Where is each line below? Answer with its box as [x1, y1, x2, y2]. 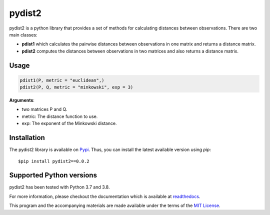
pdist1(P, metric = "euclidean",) [19, 77, 104, 83]
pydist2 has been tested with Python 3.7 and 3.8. [9, 184, 110, 190]
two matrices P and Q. [21, 106, 67, 112]
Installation [9, 133, 45, 142]
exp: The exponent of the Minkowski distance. [21, 120, 117, 126]
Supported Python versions [9, 171, 97, 179]
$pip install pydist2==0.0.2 [18, 158, 89, 164]
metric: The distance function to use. [21, 113, 98, 119]
